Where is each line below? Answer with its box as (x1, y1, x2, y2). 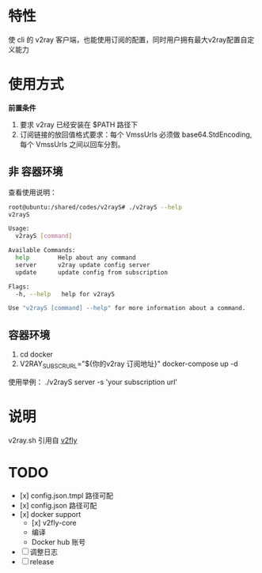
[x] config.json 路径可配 (19, 500, 97, 510)
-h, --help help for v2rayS (15, 290, 115, 298)
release (29, 556, 55, 566)
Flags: (8, 282, 30, 291)
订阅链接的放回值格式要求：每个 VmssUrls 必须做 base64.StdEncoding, (19, 130, 253, 139)
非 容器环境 (8, 165, 63, 179)
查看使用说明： (8, 187, 57, 197)
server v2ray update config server (15, 261, 150, 269)
